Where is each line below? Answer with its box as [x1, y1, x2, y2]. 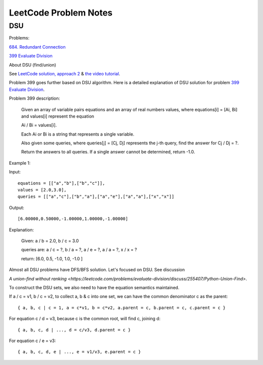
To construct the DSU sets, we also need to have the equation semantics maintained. [9, 284, 180, 290]
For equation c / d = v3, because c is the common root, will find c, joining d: [9, 316, 161, 322]
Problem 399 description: [9, 95, 60, 102]
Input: [9, 169, 21, 175]
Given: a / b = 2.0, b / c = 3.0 [21, 238, 79, 243]
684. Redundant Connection [9, 44, 66, 50]
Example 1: [9, 160, 31, 166]
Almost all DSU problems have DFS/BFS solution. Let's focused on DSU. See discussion [9, 267, 185, 273]
